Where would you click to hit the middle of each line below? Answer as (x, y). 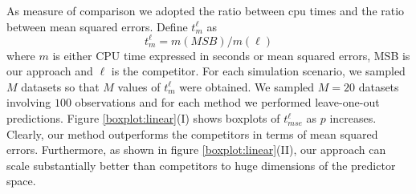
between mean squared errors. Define (97, 26)
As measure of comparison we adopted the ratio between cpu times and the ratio (206, 10)
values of (139, 86)
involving (29, 102)
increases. (353, 118)
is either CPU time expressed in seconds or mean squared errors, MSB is (231, 55)
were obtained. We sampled (247, 86)
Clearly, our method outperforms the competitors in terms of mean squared (192, 133)
